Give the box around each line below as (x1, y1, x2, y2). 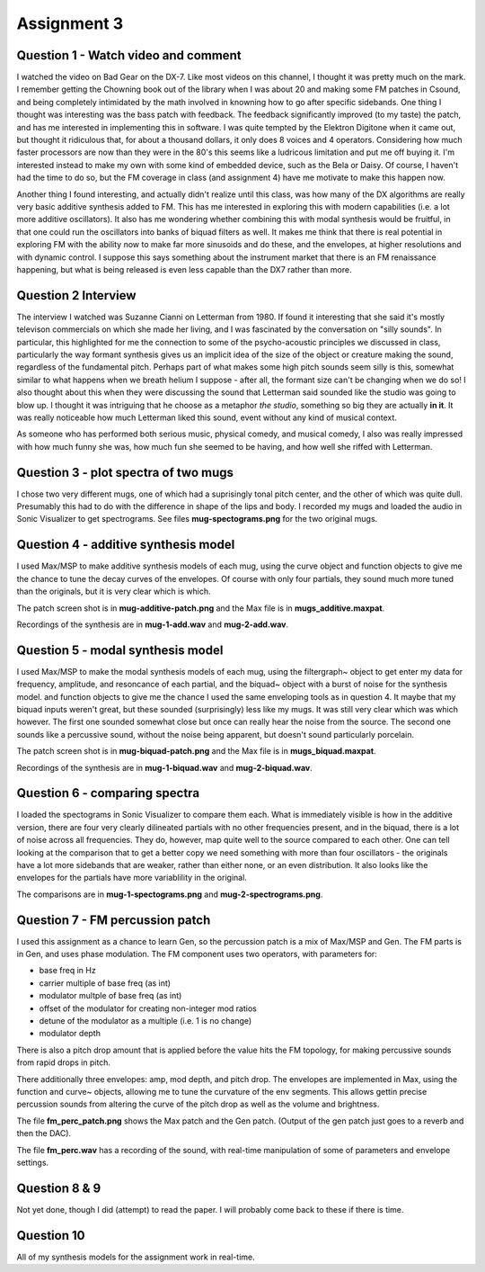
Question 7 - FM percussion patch (16, 912, 211, 927)
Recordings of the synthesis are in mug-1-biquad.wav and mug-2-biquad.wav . (16, 762, 313, 773)
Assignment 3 (16, 13, 124, 33)
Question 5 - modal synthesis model (16, 642, 224, 658)
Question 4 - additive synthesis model (16, 537, 235, 552)
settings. (16, 1157, 49, 1168)
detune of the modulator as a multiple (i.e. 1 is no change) (39, 1016, 252, 1026)
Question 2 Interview (16, 288, 137, 303)
